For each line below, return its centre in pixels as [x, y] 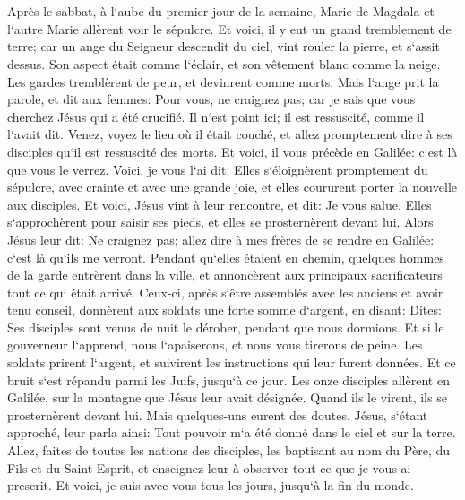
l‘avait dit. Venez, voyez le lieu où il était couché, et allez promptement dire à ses [230, 134]
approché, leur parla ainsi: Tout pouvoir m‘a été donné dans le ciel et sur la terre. [232, 432]
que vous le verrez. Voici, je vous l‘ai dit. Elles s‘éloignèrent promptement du [218, 169]
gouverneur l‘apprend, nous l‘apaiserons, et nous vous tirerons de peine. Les [215, 345]
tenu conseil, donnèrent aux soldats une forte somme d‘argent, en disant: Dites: [224, 310]
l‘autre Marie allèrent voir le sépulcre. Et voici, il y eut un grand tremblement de [229, 28]
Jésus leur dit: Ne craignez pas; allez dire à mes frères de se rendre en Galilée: [221, 239]
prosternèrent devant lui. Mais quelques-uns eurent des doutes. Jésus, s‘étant [218, 414]
